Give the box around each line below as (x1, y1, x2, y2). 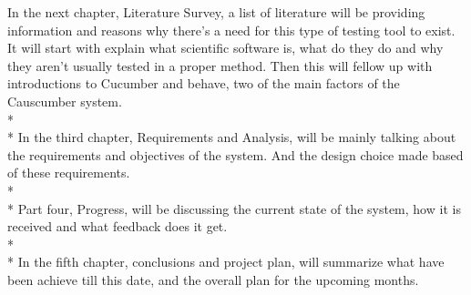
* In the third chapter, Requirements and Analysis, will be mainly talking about (7, 127, 456, 147)
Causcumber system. (7, 91, 122, 110)
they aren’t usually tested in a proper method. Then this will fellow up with (7, 56, 433, 75)
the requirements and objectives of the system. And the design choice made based (7, 145, 464, 164)
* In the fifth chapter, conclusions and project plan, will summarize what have (7, 252, 445, 271)
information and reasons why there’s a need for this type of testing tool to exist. (7, 20, 456, 39)
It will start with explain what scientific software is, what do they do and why (7, 38, 444, 57)
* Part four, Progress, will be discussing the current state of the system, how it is (7, 198, 461, 218)
